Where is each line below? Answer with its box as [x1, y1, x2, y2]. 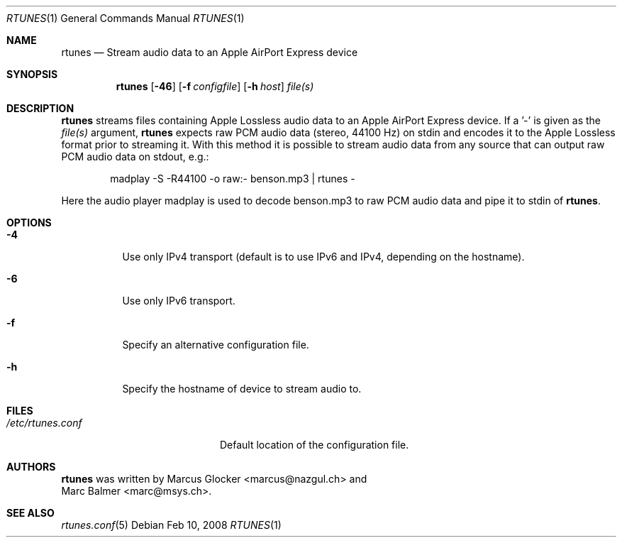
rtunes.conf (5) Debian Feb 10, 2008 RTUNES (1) [61, 519, 282, 531]
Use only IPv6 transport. [122, 295, 235, 307]
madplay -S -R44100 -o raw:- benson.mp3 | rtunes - [110, 172, 355, 185]
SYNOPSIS [6, 68, 58, 80]
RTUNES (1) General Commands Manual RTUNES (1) [6, 12, 245, 24]
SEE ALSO [6, 507, 55, 519]
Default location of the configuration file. [220, 439, 409, 451]
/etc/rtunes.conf [6, 417, 82, 429]
